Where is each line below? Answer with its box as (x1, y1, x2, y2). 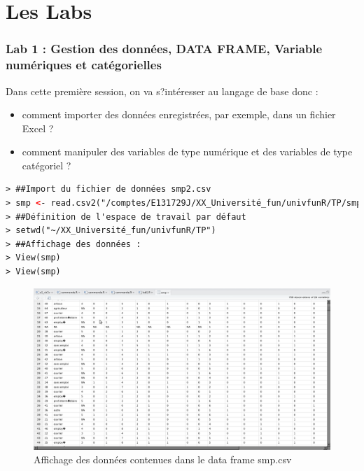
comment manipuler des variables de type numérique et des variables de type (22, 144, 353, 159)
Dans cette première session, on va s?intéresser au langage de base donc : (6, 83, 318, 98)
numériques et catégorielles (6, 56, 162, 73)
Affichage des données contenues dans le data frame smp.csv (34, 452, 292, 467)
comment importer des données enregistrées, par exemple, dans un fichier (22, 107, 336, 122)
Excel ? (22, 120, 54, 135)
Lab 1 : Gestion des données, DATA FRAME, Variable (6, 40, 323, 57)
